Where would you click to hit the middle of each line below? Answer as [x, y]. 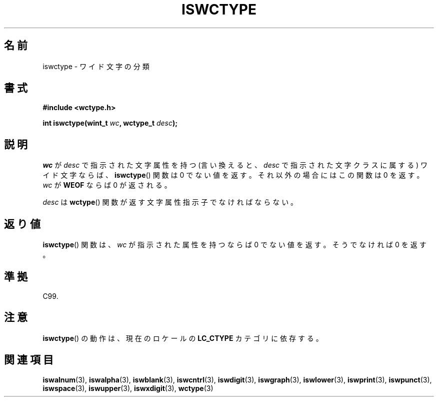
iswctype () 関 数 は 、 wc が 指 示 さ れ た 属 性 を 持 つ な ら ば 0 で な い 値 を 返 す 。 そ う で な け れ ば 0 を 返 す [234, 245]
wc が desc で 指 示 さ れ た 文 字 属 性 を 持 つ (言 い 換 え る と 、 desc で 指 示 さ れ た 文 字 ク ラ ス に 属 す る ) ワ [235, 165]
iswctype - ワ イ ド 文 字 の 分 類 [96, 66]
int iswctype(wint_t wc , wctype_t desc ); [110, 123]
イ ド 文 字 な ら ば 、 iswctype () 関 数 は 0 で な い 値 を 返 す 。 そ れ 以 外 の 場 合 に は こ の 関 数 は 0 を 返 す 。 [233, 175]
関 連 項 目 [29, 360]
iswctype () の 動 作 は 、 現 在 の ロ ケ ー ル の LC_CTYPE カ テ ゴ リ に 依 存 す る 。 [183, 338]
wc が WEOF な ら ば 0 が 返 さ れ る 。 [107, 185]
